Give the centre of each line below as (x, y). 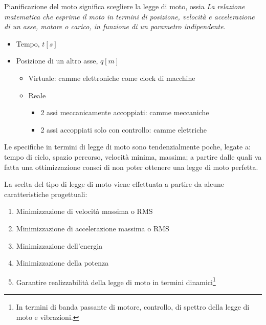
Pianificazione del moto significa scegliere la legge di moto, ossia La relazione (125, 6)
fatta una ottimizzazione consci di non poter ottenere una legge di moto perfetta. (131, 167)
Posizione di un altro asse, (57, 61)
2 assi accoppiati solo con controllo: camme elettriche (124, 129)
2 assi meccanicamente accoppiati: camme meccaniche (125, 112)
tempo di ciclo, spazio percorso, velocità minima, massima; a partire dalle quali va (133, 156)
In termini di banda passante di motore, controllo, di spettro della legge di (133, 306)
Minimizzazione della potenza (62, 263)
